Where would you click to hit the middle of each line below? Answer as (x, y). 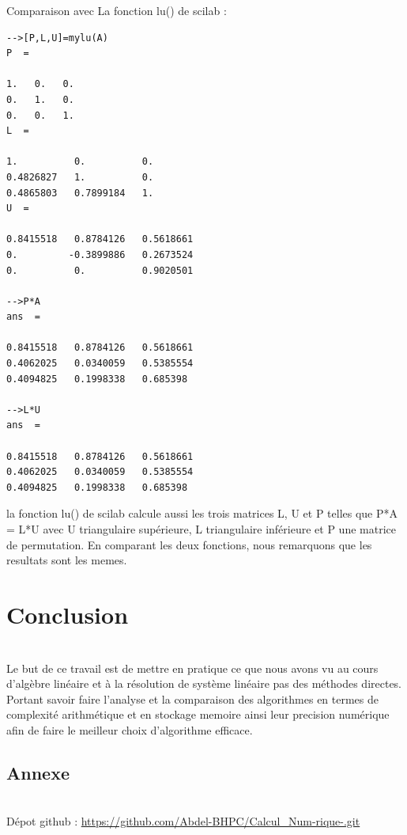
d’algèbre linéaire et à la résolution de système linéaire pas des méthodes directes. (204, 683)
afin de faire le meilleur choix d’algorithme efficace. (130, 729)
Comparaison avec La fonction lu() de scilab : (117, 10)
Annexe (38, 772)
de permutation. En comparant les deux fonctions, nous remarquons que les (189, 544)
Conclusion (68, 614)
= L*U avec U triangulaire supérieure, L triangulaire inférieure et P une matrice (201, 529)
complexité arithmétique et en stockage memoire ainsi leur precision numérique (198, 714)
